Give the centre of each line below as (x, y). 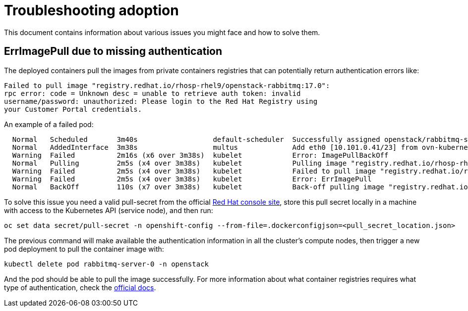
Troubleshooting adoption (91, 10)
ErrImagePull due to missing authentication (113, 51)
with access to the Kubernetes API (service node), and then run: (109, 210)
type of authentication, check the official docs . (80, 287)
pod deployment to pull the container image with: (84, 249)
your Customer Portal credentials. (73, 109)
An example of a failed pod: (49, 124)
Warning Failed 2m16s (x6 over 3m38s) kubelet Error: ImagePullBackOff (200, 155)
